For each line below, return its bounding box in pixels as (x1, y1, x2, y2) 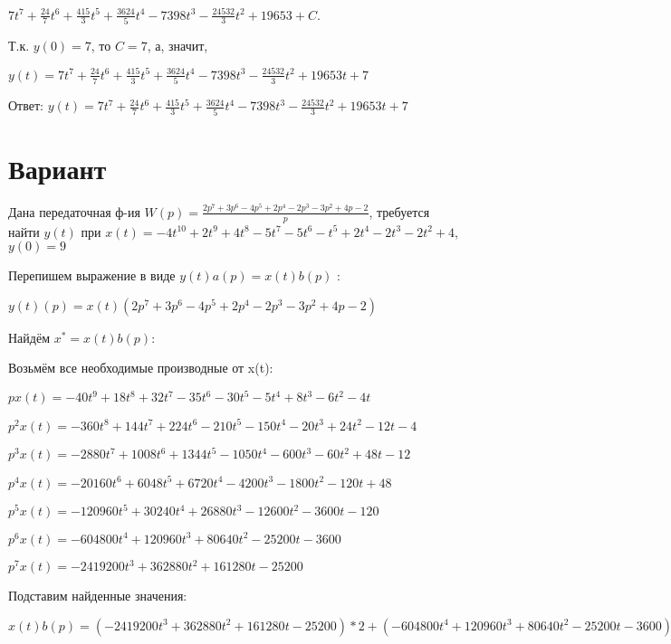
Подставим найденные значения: (8, 586, 187, 605)
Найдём (8, 327, 51, 346)
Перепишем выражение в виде (8, 266, 176, 285)
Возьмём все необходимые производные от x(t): (8, 358, 273, 377)
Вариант (8, 149, 107, 186)
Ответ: (8, 96, 43, 115)
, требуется (369, 202, 430, 221)
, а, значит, (147, 35, 208, 54)
